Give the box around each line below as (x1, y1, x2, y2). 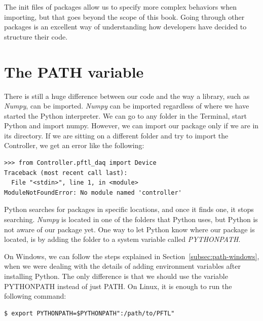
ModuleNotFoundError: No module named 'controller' (4, 189, 182, 196)
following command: (4, 291, 66, 301)
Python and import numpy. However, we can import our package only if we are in (4, 120, 259, 131)
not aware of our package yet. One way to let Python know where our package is (4, 224, 255, 234)
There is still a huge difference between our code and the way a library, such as (4, 90, 250, 101)
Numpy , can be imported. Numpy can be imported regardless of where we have (4, 100, 249, 111)
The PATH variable (4, 61, 144, 82)
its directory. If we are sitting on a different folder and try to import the (4, 130, 229, 140)
